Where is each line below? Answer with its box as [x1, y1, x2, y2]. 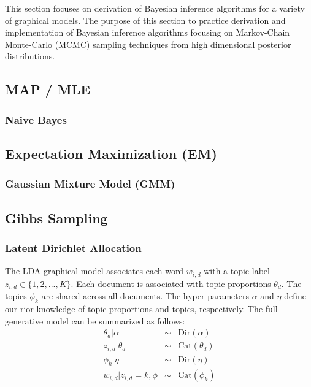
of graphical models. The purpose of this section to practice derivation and [5, 13, 286, 26]
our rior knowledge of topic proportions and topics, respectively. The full [5, 302, 278, 315]
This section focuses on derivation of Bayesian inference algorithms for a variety [5, 2, 305, 14]
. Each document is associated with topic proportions [71, 277, 271, 289]
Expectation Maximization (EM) [5, 144, 217, 163]
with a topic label [204, 264, 270, 277]
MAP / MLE [5, 80, 91, 99]
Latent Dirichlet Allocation [5, 240, 142, 255]
